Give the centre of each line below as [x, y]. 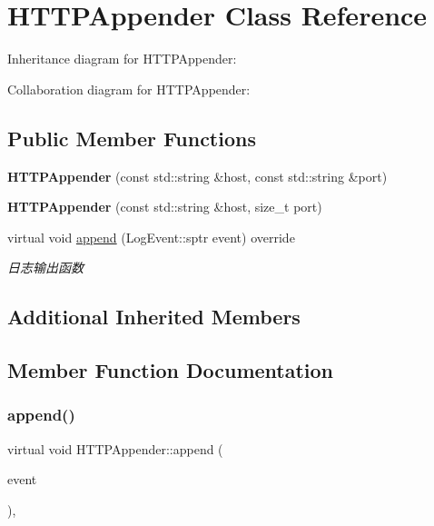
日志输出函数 [45, 268]
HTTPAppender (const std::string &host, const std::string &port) [197, 176]
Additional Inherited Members [154, 317]
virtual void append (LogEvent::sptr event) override [151, 237]
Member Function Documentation [171, 370]
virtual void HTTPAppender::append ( [115, 448]
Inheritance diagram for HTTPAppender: [122, 59]
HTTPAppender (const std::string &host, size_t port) [165, 207]
